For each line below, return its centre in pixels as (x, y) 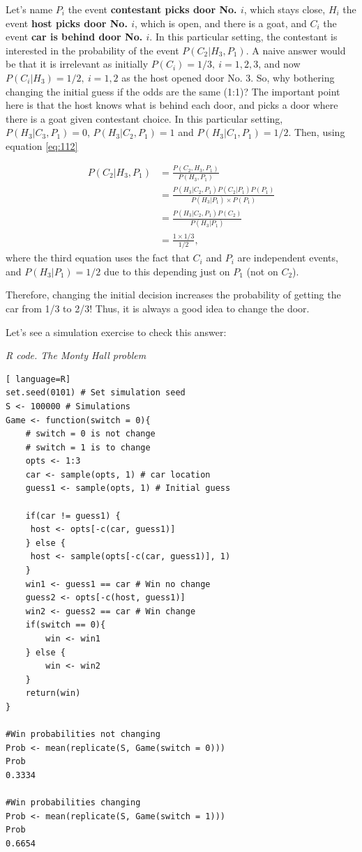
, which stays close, (285, 9)
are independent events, (288, 258)
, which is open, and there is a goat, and (221, 23)
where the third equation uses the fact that (98, 258)
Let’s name (29, 9)
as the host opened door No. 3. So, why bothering (228, 77)
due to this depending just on (167, 271)
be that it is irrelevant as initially (77, 64)
